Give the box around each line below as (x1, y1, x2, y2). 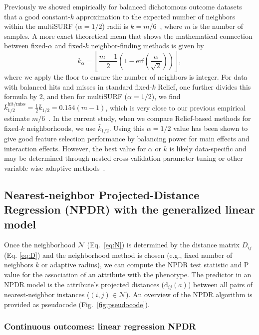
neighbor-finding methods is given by (91, 40, 204, 51)
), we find (151, 91, 181, 102)
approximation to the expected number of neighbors (76, 11, 235, 21)
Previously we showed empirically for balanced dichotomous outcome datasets (4, 1, 242, 11)
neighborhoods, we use (26, 122, 96, 133)
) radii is (102, 21, 128, 31)
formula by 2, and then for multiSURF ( (4, 91, 128, 102)
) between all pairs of (188, 279, 253, 289)
